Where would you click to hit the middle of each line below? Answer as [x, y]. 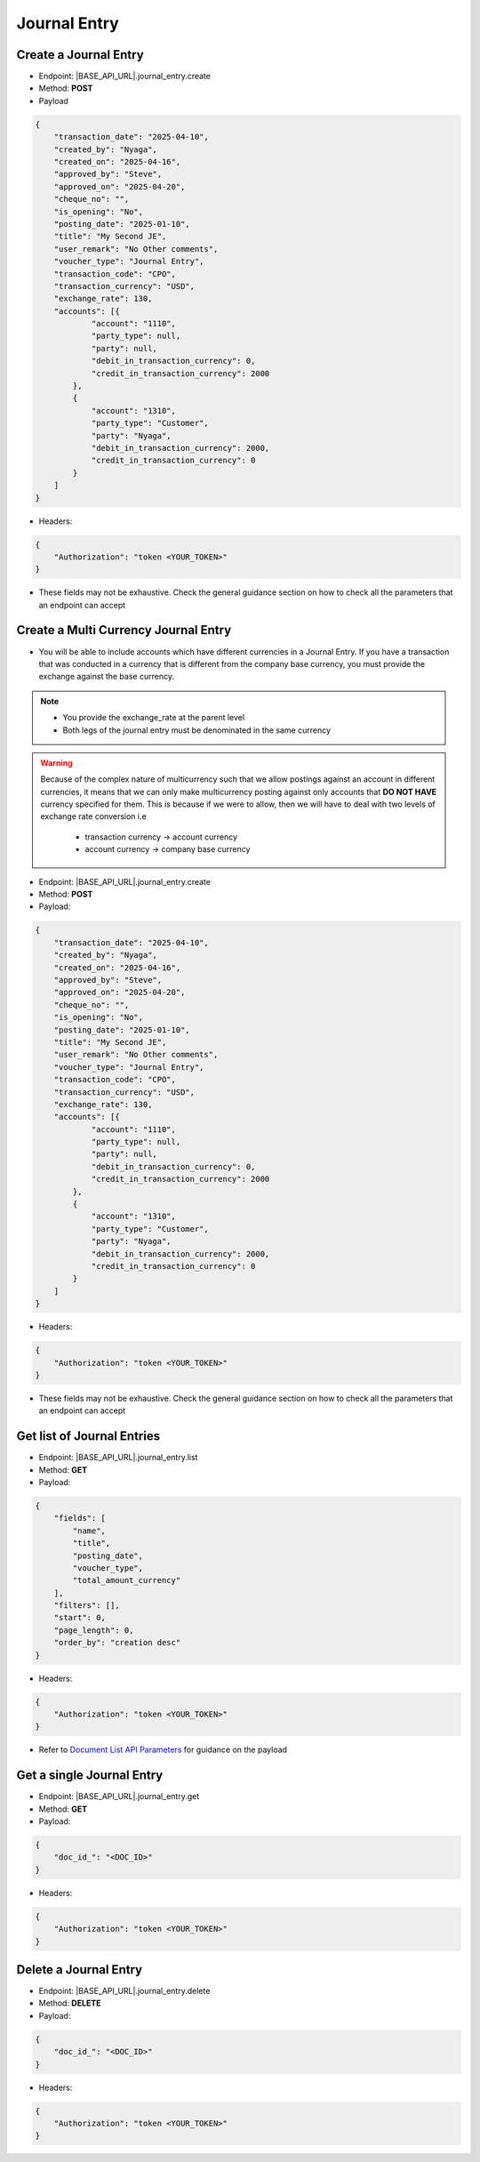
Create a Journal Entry [80, 55]
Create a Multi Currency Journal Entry [124, 630]
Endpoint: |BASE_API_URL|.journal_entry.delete [124, 1991]
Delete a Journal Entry [79, 1969]
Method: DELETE [70, 2003]
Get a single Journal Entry [90, 1776]
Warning [56, 763]
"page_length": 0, [94, 1630]
